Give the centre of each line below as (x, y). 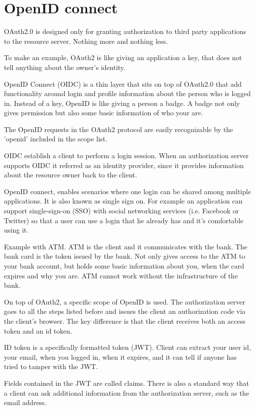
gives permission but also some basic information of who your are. (103, 113)
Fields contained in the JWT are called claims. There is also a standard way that (127, 383)
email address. (25, 402)
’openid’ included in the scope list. (56, 139)
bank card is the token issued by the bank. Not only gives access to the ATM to (125, 256)
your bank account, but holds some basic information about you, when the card (124, 266)
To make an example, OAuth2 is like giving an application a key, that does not (123, 57)
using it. (16, 230)
